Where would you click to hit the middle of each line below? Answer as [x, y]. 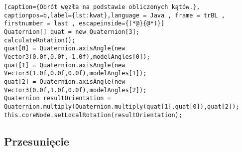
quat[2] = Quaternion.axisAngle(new [65, 81]
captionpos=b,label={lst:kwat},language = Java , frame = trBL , [115, 15]
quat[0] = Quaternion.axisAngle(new [65, 49]
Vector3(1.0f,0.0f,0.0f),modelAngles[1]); [75, 74]
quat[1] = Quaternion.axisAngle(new [65, 65]
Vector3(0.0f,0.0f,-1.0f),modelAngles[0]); [77, 57]
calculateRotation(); [40, 40]
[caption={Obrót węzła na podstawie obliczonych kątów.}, [102, 7]
